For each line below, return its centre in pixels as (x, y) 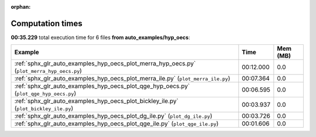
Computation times (47, 23)
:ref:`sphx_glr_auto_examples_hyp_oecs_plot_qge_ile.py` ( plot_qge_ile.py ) (116, 124)
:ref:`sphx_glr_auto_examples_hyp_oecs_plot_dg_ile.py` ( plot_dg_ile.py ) (114, 116)
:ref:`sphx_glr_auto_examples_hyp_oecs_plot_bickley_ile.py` (96, 101)
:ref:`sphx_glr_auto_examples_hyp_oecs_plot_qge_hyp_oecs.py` (102, 86)
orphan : (21, 7)
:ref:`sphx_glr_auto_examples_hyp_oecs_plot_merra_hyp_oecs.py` (105, 64)
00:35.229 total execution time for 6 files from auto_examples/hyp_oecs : (100, 37)
